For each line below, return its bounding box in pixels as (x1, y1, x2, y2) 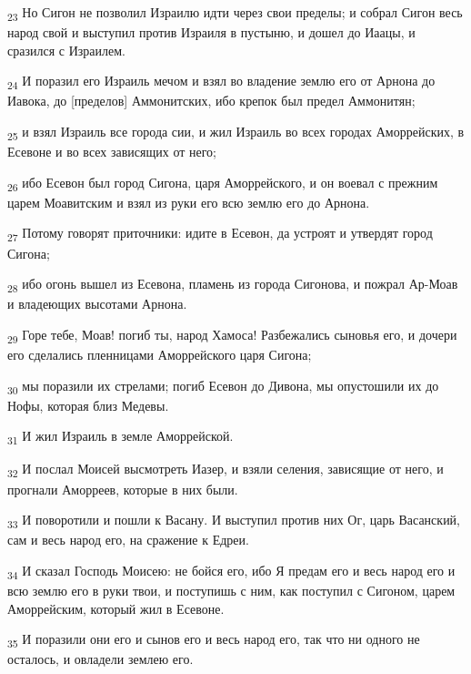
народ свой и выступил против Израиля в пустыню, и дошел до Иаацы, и (7, 23, 416, 42)
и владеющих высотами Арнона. (7, 294, 187, 313)
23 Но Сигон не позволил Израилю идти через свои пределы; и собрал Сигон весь (7, 3, 463, 24)
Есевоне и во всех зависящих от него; (7, 142, 216, 161)
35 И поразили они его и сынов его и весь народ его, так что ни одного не (7, 629, 420, 651)
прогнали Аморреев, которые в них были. (7, 479, 238, 498)
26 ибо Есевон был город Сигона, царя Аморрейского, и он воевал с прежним (7, 172, 438, 194)
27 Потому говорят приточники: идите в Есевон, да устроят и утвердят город (7, 223, 433, 245)
